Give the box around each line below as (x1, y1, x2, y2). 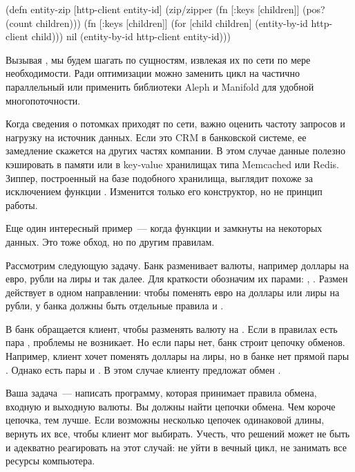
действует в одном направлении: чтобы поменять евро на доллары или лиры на (6, 284, 340, 299)
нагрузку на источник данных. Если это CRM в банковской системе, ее (6, 129, 307, 144)
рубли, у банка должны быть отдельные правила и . (6, 298, 224, 313)
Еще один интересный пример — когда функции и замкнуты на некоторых (6, 221, 323, 235)
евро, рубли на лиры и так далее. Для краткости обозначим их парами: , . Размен (6, 271, 348, 286)
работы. (6, 197, 38, 212)
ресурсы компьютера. (6, 453, 95, 468)
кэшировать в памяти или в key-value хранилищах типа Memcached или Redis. (6, 156, 339, 171)
